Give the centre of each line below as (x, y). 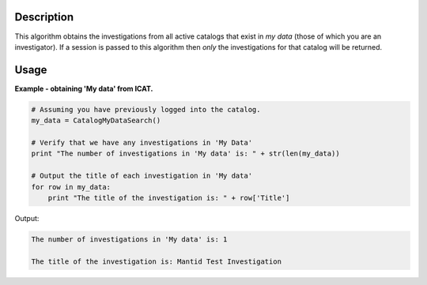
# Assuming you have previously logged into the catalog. (146, 109)
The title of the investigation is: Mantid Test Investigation (157, 261)
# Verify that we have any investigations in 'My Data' (142, 142)
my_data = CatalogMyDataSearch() (96, 121)
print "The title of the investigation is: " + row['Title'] (169, 198)
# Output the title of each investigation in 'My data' (142, 176)
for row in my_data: (71, 187)
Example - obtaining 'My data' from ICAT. (84, 88)
